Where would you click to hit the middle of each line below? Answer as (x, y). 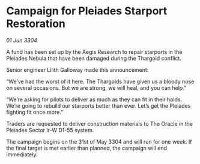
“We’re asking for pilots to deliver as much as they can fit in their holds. (94, 99)
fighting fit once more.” (35, 112)
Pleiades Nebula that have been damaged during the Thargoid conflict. (94, 58)
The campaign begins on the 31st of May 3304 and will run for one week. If (99, 141)
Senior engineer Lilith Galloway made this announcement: (77, 69)
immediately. (22, 154)
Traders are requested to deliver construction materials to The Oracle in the (100, 123)
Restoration (36, 24)
